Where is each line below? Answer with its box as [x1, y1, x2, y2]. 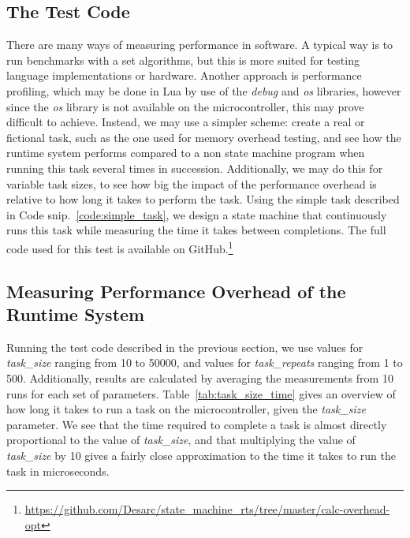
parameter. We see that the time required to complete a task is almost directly [6, 416, 387, 432]
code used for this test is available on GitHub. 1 [6, 237, 233, 256]
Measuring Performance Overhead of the [6, 278, 346, 303]
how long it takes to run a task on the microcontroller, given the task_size [6, 401, 366, 417]
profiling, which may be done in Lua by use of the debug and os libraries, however [6, 82, 401, 99]
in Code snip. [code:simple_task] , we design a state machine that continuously [6, 206, 387, 222]
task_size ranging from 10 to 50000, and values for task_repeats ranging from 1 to [6, 354, 403, 371]
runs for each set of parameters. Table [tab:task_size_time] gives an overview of [6, 385, 396, 402]
